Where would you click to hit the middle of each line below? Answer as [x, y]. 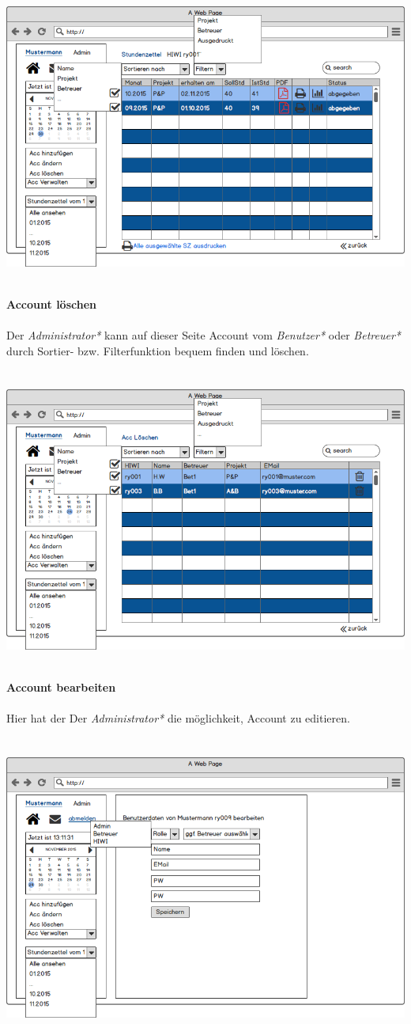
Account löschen [51, 303]
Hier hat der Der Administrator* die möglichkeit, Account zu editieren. [178, 718]
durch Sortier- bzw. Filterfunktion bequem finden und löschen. [158, 350]
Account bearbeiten [61, 687]
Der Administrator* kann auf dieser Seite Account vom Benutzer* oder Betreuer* [204, 334]
